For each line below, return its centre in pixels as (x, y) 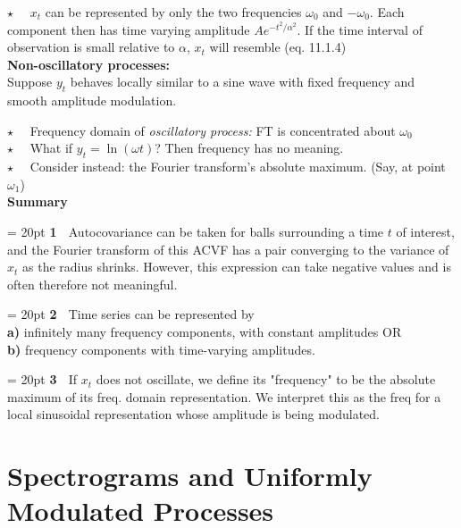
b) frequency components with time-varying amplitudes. (161, 349)
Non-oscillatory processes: (89, 64)
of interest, (425, 231)
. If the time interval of (360, 29)
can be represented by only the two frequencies (173, 12)
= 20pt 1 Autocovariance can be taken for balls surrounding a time (196, 231)
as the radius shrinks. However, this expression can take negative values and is (237, 267)
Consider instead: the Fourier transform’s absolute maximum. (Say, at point (238, 167)
